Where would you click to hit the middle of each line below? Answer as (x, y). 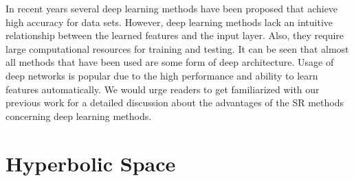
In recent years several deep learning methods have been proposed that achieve (172, 8)
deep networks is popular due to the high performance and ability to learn (162, 75)
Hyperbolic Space (91, 163)
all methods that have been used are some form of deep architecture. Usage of (170, 62)
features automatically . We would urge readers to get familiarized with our (163, 89)
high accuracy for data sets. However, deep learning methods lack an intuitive (169, 22)
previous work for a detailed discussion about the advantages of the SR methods (175, 102)
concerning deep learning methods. (79, 116)
